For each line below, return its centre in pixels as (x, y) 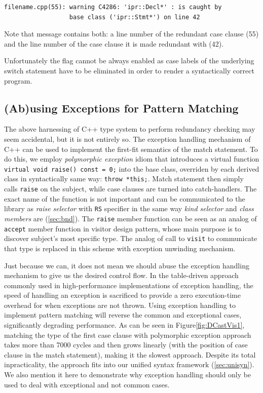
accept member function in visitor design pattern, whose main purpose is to (123, 228)
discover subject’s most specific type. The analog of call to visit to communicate (131, 238)
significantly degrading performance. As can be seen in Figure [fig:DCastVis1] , (124, 325)
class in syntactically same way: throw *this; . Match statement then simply (124, 179)
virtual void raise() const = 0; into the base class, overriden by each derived (132, 168)
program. (18, 80)
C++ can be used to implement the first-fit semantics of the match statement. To (131, 149)
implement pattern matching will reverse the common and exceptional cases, (123, 315)
